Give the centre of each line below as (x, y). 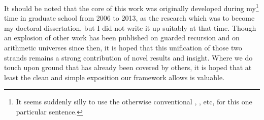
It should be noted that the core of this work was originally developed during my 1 (131, 7)
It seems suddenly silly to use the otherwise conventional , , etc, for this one (134, 102)
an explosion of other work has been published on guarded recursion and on (122, 38)
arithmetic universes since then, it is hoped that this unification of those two (123, 48)
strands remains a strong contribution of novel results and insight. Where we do (128, 57)
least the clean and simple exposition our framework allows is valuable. (114, 77)
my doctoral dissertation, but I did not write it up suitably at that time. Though (130, 27)
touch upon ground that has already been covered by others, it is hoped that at (128, 67)
